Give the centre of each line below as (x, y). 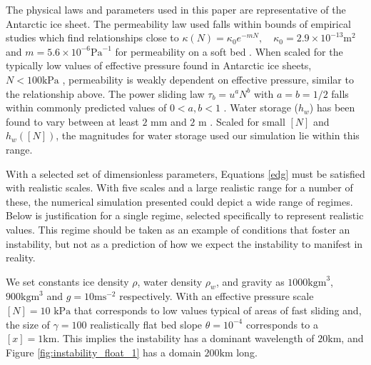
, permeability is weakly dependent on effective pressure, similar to (208, 79)
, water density (170, 281)
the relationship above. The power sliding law (105, 93)
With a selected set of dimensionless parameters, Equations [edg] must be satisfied (185, 173)
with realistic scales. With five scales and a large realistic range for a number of (179, 187)
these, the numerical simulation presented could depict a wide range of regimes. (179, 201)
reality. (21, 257)
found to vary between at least (72, 121)
